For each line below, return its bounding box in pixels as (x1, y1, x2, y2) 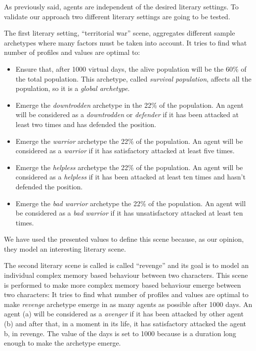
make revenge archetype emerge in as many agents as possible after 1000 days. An (4, 299, 253, 309)
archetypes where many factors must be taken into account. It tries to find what (4, 37, 247, 47)
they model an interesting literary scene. (4, 243, 126, 254)
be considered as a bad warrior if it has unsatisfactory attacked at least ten (15, 208, 243, 218)
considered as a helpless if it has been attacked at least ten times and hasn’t (15, 172, 246, 182)
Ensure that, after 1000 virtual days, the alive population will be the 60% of (15, 63, 247, 74)
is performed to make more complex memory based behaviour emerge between (4, 279, 241, 290)
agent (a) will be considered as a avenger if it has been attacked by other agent (4, 308, 244, 319)
